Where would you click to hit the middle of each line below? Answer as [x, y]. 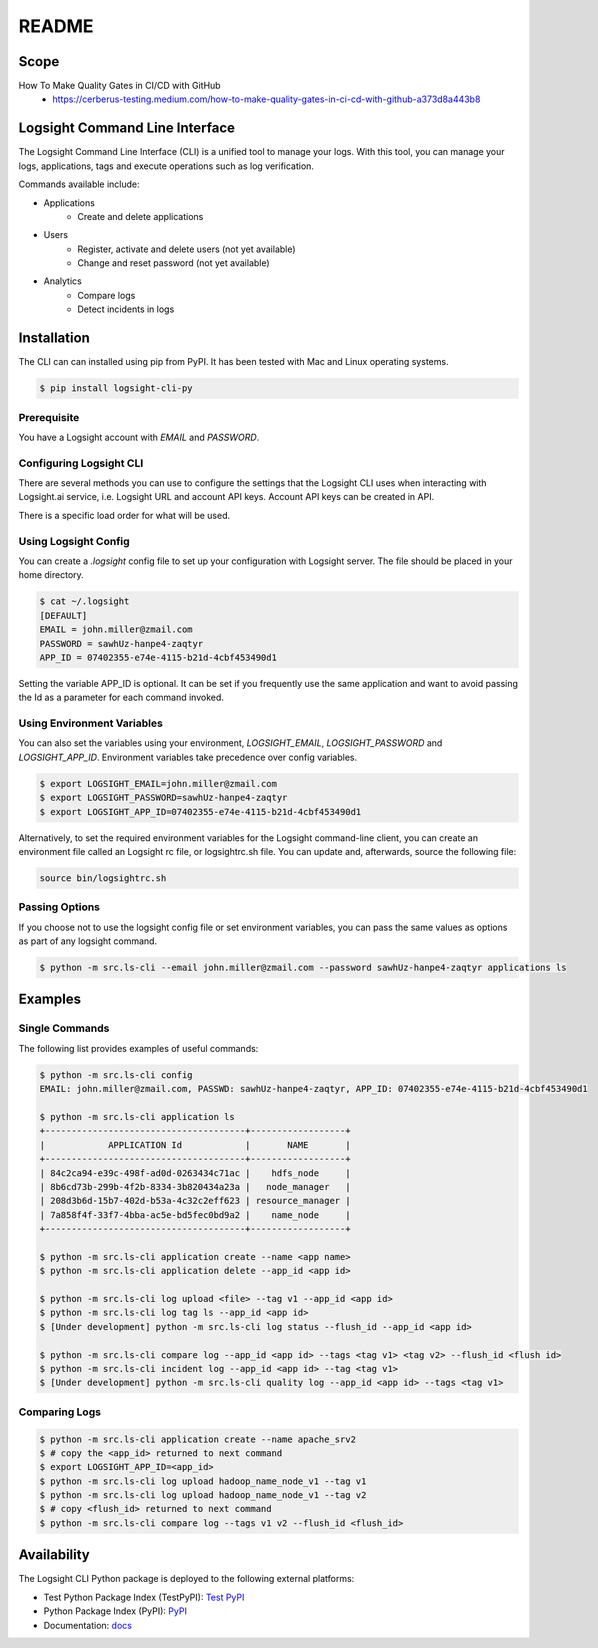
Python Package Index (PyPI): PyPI [115, 1611]
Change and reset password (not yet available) [173, 263]
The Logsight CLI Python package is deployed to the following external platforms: [186, 1579]
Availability [54, 1555]
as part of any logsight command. [88, 941]
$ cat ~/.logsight [84, 601]
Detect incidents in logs [126, 309]
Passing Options [59, 907]
